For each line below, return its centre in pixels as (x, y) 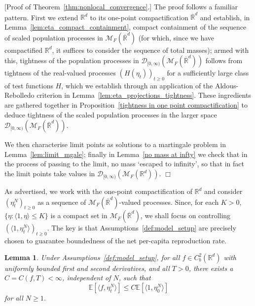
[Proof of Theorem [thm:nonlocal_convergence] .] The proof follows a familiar (121, 6)
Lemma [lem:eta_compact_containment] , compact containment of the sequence (126, 26)
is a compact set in (79, 215)
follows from (224, 60)
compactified (23, 50)
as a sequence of (62, 202)
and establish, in (225, 17)
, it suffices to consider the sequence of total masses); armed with (150, 50)
